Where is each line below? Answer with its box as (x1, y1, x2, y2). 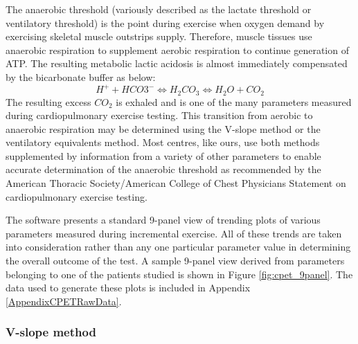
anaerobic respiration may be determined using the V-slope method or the (6, 121, 321, 136)
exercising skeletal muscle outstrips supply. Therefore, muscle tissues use (6, 29, 312, 44)
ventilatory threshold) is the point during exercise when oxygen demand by (6, 15, 325, 30)
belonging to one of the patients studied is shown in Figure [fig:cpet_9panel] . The (6, 266, 353, 281)
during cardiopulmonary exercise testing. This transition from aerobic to (6, 108, 313, 123)
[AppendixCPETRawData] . (6, 293, 122, 308)
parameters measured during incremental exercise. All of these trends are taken (6, 226, 342, 240)
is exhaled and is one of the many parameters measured (116, 94, 352, 109)
